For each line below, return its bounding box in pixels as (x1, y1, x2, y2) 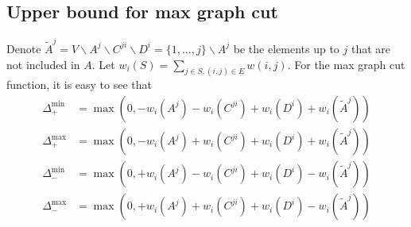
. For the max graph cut (287, 56, 405, 72)
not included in (6, 56, 80, 72)
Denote (6, 40, 41, 56)
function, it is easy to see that (6, 76, 152, 93)
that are (351, 40, 391, 56)
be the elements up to (233, 40, 339, 56)
